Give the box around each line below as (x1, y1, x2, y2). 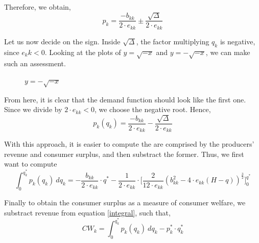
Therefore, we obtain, (4, 2, 71, 12)
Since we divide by (4, 104, 62, 115)
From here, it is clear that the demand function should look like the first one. (4, 94, 246, 104)
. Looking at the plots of (44, 46, 121, 57)
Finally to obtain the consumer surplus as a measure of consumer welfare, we (4, 197, 246, 207)
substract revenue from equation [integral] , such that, (4, 207, 171, 218)
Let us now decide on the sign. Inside (4, 36, 121, 46)
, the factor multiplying (136, 36, 209, 46)
